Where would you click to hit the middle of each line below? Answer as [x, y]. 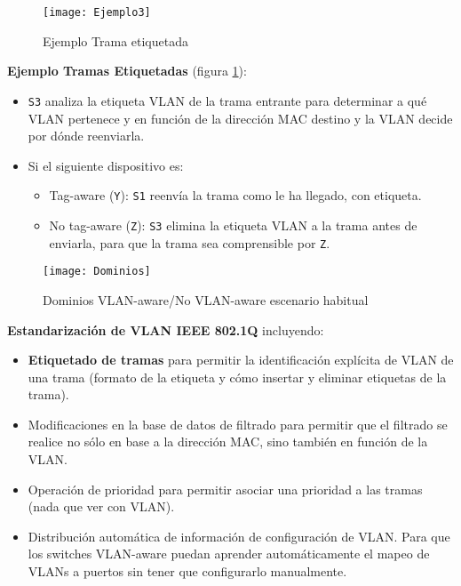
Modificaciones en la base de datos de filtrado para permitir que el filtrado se [238, 424]
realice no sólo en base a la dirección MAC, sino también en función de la [228, 442]
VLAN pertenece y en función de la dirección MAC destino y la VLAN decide [240, 118]
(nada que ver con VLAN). [101, 506]
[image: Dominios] [97, 272]
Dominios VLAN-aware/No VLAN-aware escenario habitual [206, 299]
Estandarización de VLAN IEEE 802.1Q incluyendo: [166, 329]
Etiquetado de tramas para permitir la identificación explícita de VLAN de [241, 360]
